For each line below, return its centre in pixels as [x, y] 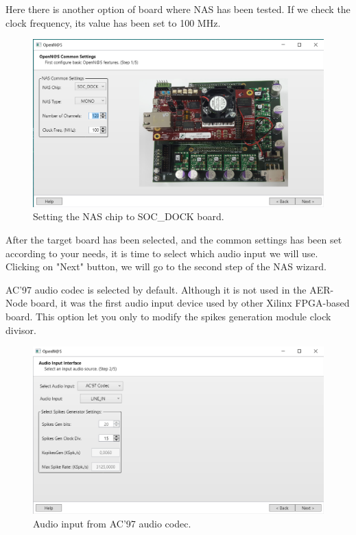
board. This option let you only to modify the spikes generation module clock [168, 317]
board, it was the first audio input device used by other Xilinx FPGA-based [190, 303]
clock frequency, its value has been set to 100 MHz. [113, 22]
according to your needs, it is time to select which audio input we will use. [162, 253]
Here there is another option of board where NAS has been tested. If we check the [178, 9]
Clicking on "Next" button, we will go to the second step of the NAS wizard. [166, 266]
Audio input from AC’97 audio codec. [112, 523]
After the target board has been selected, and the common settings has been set [174, 240]
